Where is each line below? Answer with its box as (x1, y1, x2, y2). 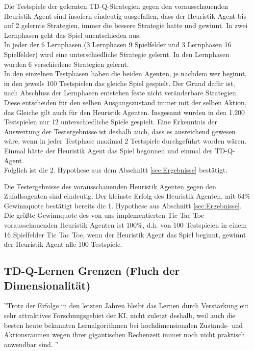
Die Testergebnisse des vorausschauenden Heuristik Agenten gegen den (4, 181, 216, 191)
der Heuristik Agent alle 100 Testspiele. (4, 239, 123, 249)
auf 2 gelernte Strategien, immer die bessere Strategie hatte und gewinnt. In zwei (4, 20, 248, 30)
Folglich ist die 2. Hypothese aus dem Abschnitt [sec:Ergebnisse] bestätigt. (4, 165, 228, 175)
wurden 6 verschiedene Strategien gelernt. (4, 58, 129, 69)
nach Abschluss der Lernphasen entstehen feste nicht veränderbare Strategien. (4, 88, 238, 98)
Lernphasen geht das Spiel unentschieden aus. (4, 29, 141, 40)
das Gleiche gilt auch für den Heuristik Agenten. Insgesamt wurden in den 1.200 (4, 107, 245, 117)
